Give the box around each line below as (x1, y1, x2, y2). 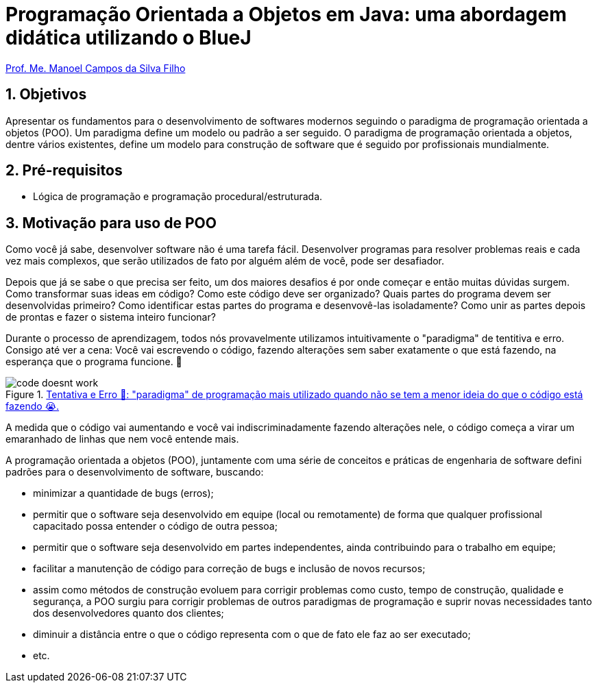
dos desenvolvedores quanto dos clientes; (33, 607, 224, 619)
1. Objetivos (5, 86, 87, 103)
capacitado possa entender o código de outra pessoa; (33, 520, 278, 532)
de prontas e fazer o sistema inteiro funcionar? (5, 311, 216, 323)
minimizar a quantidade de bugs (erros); (33, 487, 214, 500)
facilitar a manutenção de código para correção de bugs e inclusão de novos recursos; (33, 563, 426, 575)
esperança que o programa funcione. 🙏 (5, 356, 182, 368)
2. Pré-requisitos (5, 162, 123, 180)
